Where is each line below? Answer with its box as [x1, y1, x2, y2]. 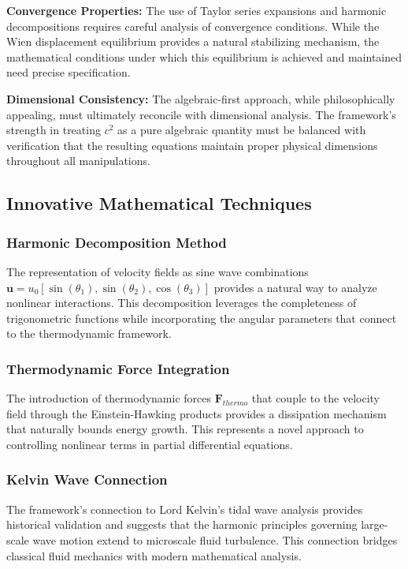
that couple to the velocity [251, 390, 380, 406]
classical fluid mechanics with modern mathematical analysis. [6, 547, 302, 563]
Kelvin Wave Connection [6, 470, 168, 489]
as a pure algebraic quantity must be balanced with [117, 122, 366, 138]
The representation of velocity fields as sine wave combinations [6, 263, 309, 279]
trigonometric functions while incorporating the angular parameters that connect [6, 309, 397, 326]
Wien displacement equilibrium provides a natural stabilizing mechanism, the [6, 33, 380, 50]
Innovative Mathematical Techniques [6, 191, 312, 215]
